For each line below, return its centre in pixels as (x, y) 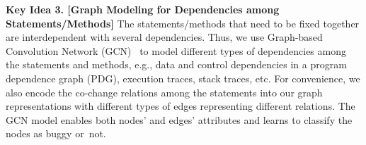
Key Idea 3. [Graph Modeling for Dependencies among (143, 9)
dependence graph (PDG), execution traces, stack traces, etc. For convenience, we (183, 78)
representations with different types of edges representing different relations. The (181, 106)
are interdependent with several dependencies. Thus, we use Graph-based (164, 37)
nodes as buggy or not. (56, 133)
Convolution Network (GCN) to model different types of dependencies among (176, 50)
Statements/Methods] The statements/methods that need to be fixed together (183, 23)
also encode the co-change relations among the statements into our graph (164, 92)
